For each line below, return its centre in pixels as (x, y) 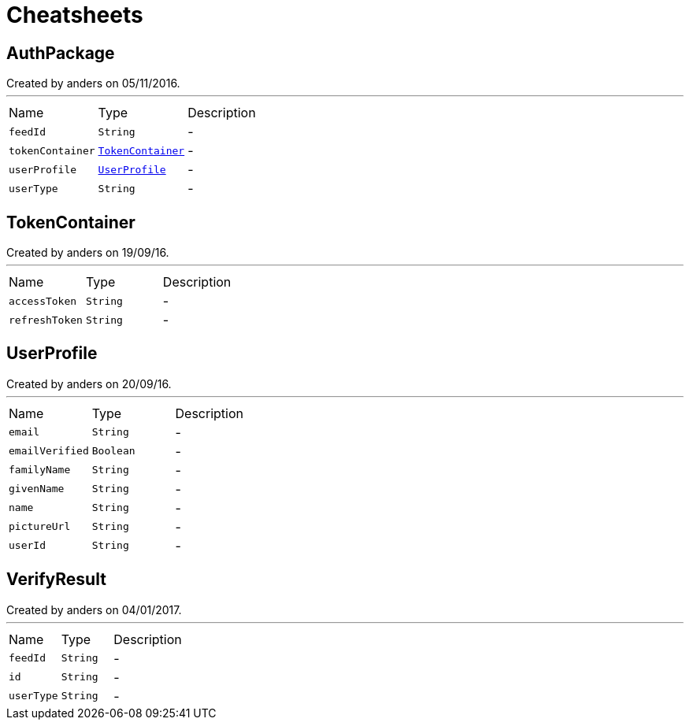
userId (27, 546)
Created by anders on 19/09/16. (88, 253)
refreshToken (46, 320)
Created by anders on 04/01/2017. (94, 609)
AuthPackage (61, 53)
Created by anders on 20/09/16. (89, 383)
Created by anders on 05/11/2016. (93, 83)
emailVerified (49, 451)
